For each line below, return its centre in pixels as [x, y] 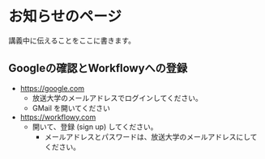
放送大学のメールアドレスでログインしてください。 [117, 98]
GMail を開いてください [71, 108]
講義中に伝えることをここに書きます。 [72, 40]
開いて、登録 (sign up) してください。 [95, 127]
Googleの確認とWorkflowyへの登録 [98, 68]
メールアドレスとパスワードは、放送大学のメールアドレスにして [151, 136]
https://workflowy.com [58, 117]
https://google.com [52, 88]
